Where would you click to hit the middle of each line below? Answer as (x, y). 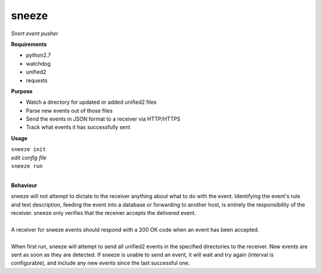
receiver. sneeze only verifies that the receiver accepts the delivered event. (103, 213)
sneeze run (27, 166)
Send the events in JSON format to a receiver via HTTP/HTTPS (103, 119)
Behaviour (24, 185)
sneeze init (28, 150)
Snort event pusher (35, 33)
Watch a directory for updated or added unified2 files (91, 102)
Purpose (22, 91)
